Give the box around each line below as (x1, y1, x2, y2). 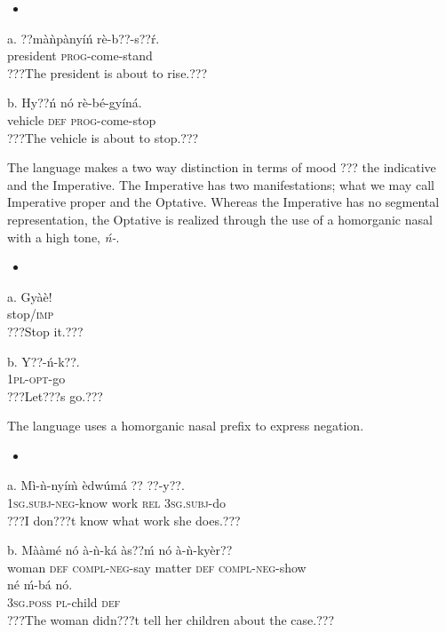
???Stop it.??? (7, 321, 84, 340)
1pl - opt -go (7, 369, 66, 388)
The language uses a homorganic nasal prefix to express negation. (7, 416, 364, 435)
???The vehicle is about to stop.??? (7, 128, 199, 146)
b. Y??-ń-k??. (7, 352, 80, 370)
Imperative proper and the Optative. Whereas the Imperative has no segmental (7, 193, 440, 211)
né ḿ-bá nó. (7, 575, 73, 594)
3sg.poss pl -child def (7, 593, 121, 612)
